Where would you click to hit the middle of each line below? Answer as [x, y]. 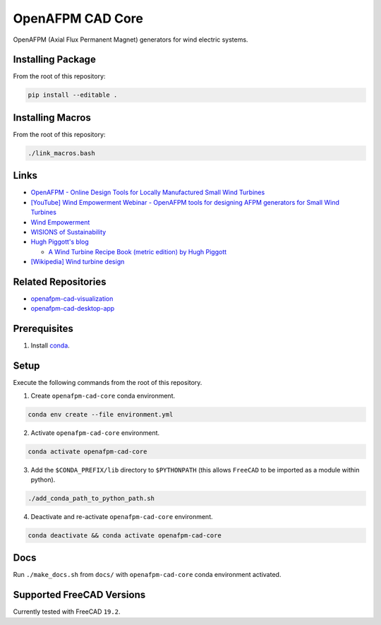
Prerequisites [43, 329]
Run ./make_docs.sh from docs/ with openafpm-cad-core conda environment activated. [147, 575]
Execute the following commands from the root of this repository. [108, 383]
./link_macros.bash [61, 153]
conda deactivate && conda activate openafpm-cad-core [125, 535]
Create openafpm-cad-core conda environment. [103, 395]
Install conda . [50, 345]
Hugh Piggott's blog [60, 242]
